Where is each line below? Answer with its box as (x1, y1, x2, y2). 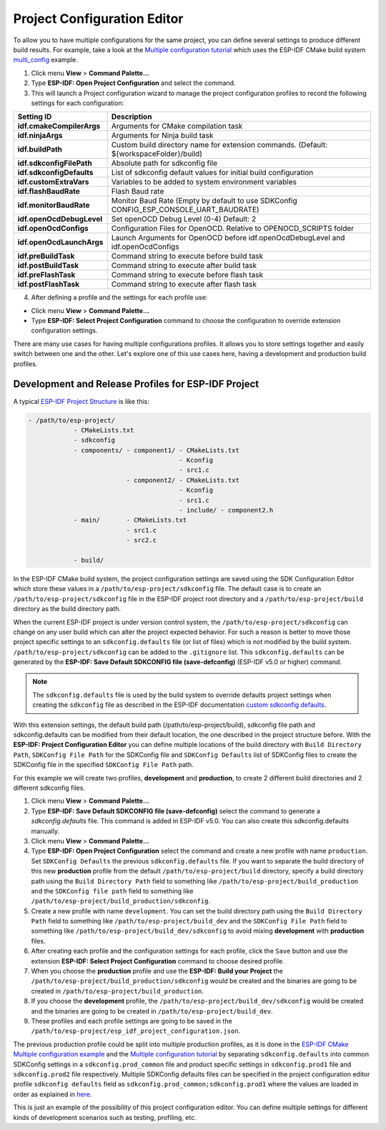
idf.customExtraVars (17, 177, 89, 187)
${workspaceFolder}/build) (111, 149, 203, 159)
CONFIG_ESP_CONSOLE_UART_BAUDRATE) (111, 204, 260, 214)
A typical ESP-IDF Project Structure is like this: (13, 397, 150, 405)
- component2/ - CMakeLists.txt (126, 476, 239, 484)
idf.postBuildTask (17, 261, 79, 271)
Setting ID (17, 111, 52, 122)
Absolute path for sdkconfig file (111, 158, 218, 168)
